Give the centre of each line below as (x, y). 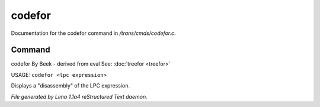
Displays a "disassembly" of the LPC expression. (71, 86)
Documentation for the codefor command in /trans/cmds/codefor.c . (93, 33)
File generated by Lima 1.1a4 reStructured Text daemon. (79, 96)
